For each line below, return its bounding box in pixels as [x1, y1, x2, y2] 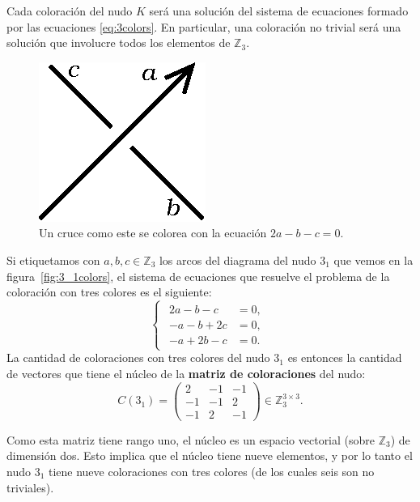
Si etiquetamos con [6, 251, 100, 268]
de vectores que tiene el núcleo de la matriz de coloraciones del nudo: [6, 364, 366, 381]
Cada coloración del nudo [6, 2, 133, 19]
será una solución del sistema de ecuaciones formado [149, 2, 409, 19]
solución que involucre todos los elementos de [6, 34, 231, 51]
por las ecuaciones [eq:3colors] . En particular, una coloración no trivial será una [6, 18, 401, 35]
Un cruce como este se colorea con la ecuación [39, 224, 267, 241]
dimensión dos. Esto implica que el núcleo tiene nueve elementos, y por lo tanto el [6, 447, 413, 464]
